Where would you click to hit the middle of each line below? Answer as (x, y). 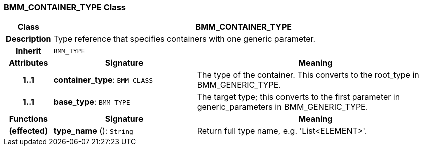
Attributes (28, 63)
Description (28, 39)
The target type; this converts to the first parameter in (299, 97)
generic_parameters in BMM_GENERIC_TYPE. (283, 107)
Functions (28, 119)
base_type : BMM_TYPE (92, 102)
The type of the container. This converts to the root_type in (308, 75)
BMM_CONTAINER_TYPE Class (65, 7)
